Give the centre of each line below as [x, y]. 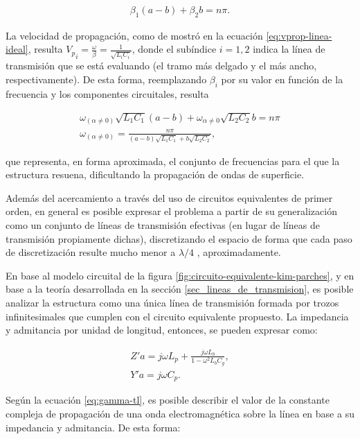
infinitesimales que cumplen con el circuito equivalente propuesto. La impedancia [177, 316]
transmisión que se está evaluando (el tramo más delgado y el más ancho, [161, 66]
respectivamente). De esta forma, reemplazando [106, 79]
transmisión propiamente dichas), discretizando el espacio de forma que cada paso [179, 238]
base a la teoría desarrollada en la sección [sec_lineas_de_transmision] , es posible [180, 289]
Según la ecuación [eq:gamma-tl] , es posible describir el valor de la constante [168, 400]
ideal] [17, 49]
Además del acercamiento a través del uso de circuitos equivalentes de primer [169, 197]
